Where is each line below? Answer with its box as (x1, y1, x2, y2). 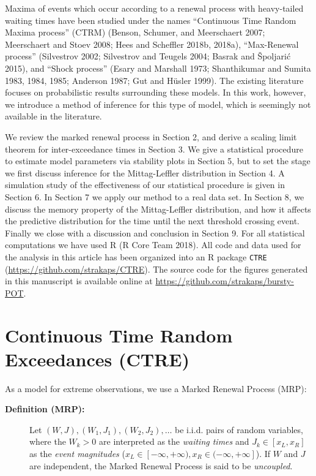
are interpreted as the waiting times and (99, 435, 249, 448)
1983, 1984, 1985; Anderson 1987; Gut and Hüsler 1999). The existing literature (5, 74, 304, 86)
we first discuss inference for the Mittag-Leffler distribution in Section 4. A (5, 166, 285, 179)
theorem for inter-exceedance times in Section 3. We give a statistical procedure (5, 142, 304, 155)
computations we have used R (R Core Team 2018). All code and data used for (5, 238, 301, 251)
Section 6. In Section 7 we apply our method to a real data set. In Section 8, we (5, 190, 304, 203)
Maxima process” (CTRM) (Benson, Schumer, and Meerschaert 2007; (5, 26, 265, 39)
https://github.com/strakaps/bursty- (155, 274, 294, 287)
